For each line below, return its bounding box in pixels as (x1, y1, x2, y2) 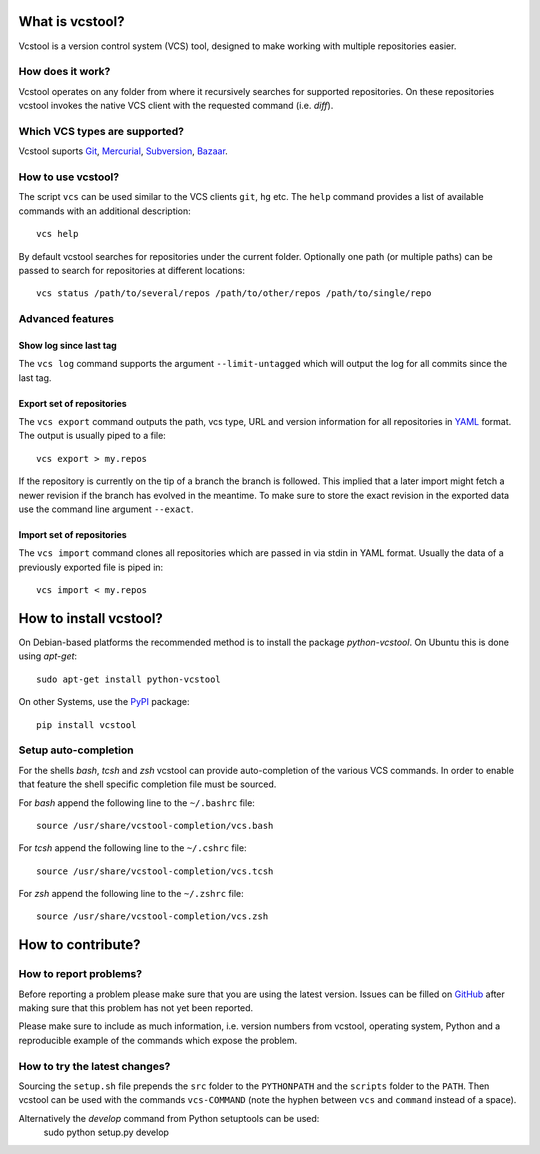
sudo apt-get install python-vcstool (36, 673, 222, 685)
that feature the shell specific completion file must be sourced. (18, 778, 277, 790)
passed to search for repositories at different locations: (18, 264, 245, 276)
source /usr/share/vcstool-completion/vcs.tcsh (36, 865, 274, 877)
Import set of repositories (18, 528, 127, 540)
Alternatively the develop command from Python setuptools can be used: (18, 1112, 320, 1124)
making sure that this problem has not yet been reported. (18, 1002, 254, 1014)
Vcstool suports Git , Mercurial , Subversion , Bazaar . (18, 145, 229, 157)
